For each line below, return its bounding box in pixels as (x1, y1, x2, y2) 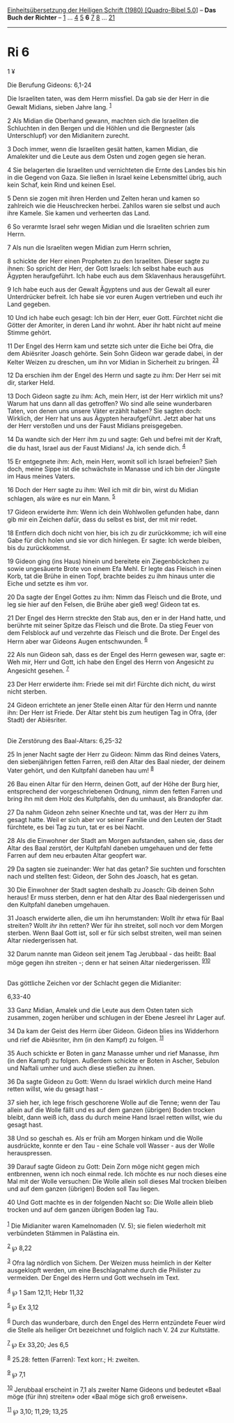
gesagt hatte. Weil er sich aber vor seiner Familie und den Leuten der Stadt (7, 815, 222, 823)
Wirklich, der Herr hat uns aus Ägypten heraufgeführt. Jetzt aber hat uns (7, 414, 216, 423)
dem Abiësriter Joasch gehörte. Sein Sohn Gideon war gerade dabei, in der (7, 349, 224, 358)
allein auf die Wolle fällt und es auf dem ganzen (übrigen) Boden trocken (7, 1105, 215, 1114)
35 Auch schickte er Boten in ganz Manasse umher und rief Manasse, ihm (7, 1049, 219, 1057)
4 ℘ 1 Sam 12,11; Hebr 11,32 (7, 1286, 84, 1296)
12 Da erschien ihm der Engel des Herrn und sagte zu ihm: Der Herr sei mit (7, 371, 221, 379)
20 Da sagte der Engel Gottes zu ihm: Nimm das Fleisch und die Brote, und (7, 593, 221, 601)
